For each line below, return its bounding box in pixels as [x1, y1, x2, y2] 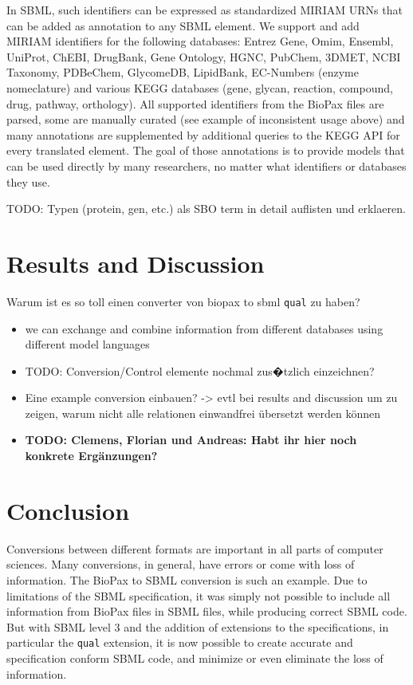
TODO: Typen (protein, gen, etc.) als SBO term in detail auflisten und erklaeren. [6, 200, 406, 217]
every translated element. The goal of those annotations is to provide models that [6, 142, 405, 159]
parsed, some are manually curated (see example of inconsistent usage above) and [6, 111, 405, 128]
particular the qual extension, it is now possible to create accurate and [6, 634, 353, 651]
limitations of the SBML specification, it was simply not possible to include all [6, 587, 391, 604]
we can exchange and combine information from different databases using [25, 320, 383, 337]
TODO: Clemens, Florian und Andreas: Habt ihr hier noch [25, 431, 357, 448]
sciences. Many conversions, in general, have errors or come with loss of [6, 556, 355, 573]
